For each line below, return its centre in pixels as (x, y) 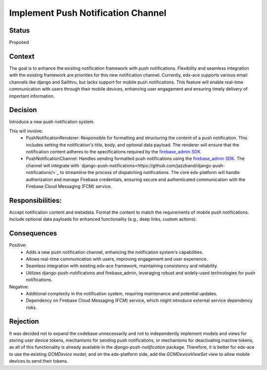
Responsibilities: (35, 200)
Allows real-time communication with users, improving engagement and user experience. (117, 259)
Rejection (24, 322)
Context (22, 56)
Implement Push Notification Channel (88, 13)
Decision (23, 110)
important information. (32, 96)
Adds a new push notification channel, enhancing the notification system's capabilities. (115, 252)
